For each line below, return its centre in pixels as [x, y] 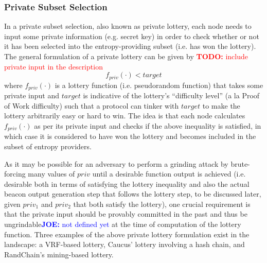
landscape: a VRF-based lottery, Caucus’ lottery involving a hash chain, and [124, 244]
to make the [221, 105]
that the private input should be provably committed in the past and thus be [126, 214]
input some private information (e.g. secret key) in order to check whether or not [132, 36]
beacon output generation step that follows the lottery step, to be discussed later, [133, 194]
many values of [51, 174]
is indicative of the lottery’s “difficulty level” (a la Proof [171, 95]
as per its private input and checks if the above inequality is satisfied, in [148, 125]
